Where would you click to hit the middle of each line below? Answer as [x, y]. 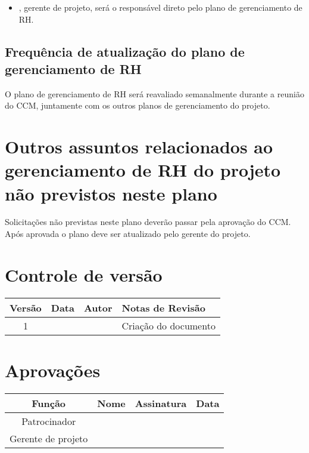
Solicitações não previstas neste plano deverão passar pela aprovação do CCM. [148, 222]
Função [49, 403]
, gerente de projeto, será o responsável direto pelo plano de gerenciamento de [160, 7]
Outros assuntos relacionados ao [139, 147]
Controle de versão [84, 274]
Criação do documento [168, 325]
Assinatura [161, 403]
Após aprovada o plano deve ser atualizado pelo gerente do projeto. [128, 234]
